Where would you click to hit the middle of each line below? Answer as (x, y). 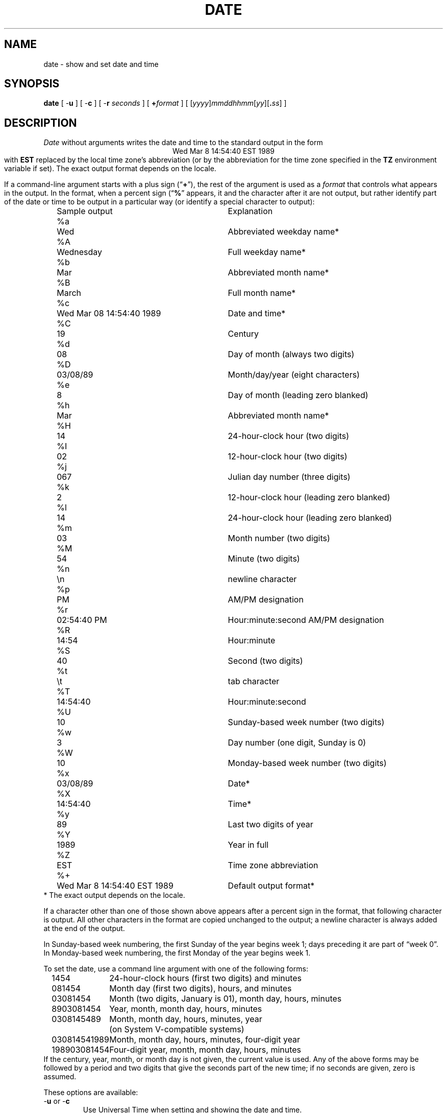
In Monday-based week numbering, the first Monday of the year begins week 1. (177, 953)
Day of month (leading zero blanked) (298, 395)
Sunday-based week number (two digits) (306, 722)
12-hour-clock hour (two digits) (288, 457)
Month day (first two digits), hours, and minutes (201, 989)
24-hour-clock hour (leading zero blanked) (310, 518)
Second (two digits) (265, 661)
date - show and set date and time (101, 64)
